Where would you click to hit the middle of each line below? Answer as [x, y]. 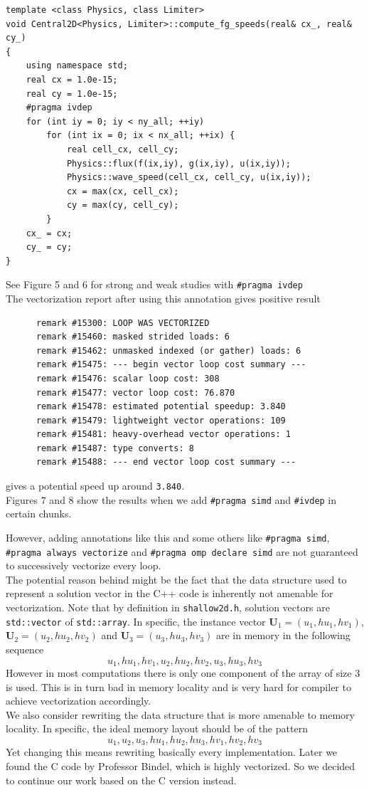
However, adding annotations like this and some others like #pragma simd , [168, 537]
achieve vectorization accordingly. [79, 701]
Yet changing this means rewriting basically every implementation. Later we [172, 752]
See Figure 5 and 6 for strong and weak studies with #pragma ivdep [154, 284]
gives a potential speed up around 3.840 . [95, 486]
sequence [25, 649]
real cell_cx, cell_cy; [123, 149]
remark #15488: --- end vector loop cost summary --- [166, 462]
